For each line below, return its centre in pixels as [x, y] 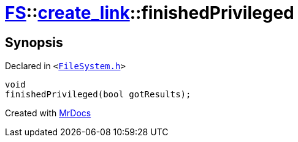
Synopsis [34, 42]
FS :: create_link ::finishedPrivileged [150, 13]
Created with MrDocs [48, 113]
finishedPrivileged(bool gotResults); [98, 95]
